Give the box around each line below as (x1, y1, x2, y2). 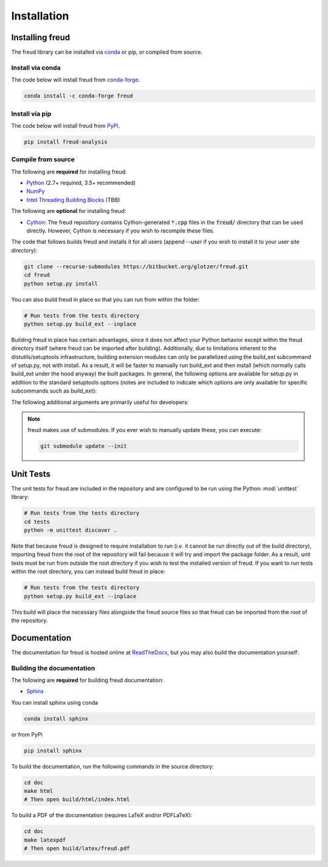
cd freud (24, 271, 50, 279)
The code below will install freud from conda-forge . (11, 76, 140, 83)
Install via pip (11, 110, 52, 118)
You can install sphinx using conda (11, 698, 98, 706)
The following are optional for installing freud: (11, 207, 126, 215)
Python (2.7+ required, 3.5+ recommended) (26, 179, 136, 187)
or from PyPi (11, 731, 43, 738)
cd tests (24, 518, 50, 525)
